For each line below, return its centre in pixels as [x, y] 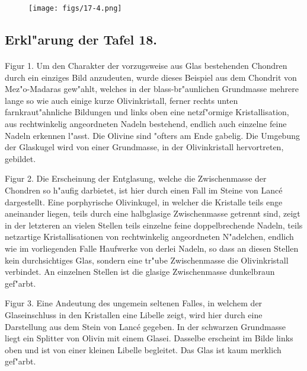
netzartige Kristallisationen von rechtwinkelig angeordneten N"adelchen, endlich [149, 237]
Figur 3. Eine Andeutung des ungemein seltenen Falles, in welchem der [134, 303]
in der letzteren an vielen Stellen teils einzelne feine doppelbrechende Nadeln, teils [154, 225]
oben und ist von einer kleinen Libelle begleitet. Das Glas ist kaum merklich [143, 349]
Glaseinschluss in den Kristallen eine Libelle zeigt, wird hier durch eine [134, 314]
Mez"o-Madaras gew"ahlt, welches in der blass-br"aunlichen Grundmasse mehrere [152, 89]
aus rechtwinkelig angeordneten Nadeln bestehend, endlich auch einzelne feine [146, 123]
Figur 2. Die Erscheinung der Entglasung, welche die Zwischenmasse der [136, 178]
